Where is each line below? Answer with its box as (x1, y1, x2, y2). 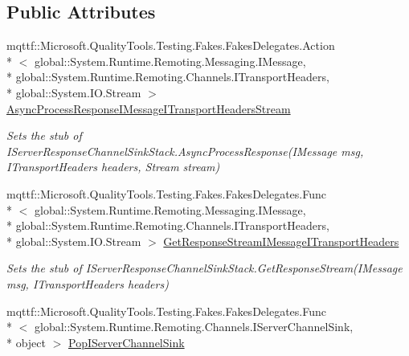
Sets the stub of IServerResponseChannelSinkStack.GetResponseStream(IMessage (6, 260, 403, 276)
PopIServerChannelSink (68, 333, 185, 350)
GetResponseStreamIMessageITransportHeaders (163, 232, 399, 249)
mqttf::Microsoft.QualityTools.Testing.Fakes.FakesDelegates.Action (6, 37, 335, 54)
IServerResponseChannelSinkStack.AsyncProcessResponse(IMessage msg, (6, 142, 364, 159)
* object (6, 333, 46, 350)
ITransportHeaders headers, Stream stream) (6, 158, 220, 175)
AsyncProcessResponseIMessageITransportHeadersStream (6, 100, 291, 117)
